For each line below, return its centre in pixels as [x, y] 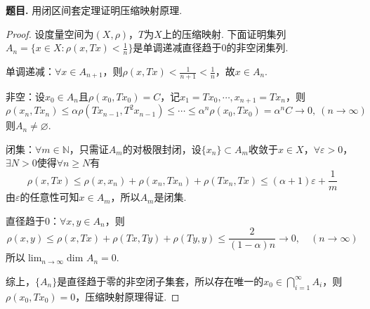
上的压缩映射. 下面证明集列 [224, 33]
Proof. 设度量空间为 [50, 33]
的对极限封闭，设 [162, 149]
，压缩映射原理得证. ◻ [127, 296]
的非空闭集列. [257, 47]
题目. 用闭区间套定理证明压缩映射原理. [94, 10]
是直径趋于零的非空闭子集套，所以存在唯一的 [160, 281]
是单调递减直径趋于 [177, 47]
